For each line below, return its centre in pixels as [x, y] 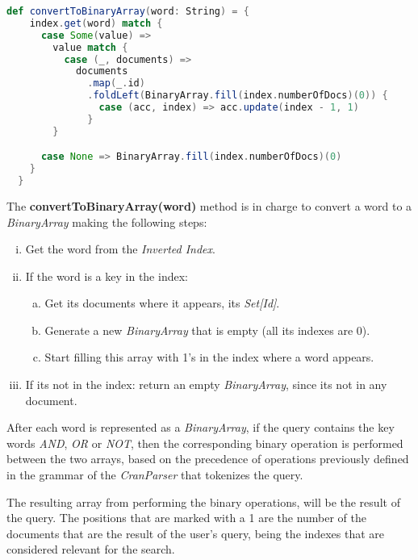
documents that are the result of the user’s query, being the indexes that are [196, 533]
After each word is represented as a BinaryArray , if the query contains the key [201, 427]
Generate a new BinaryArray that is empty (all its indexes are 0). [207, 330]
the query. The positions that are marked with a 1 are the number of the [187, 518]
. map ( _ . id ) [116, 84]
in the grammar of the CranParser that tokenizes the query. [155, 475]
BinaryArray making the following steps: [107, 221]
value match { [90, 47]
